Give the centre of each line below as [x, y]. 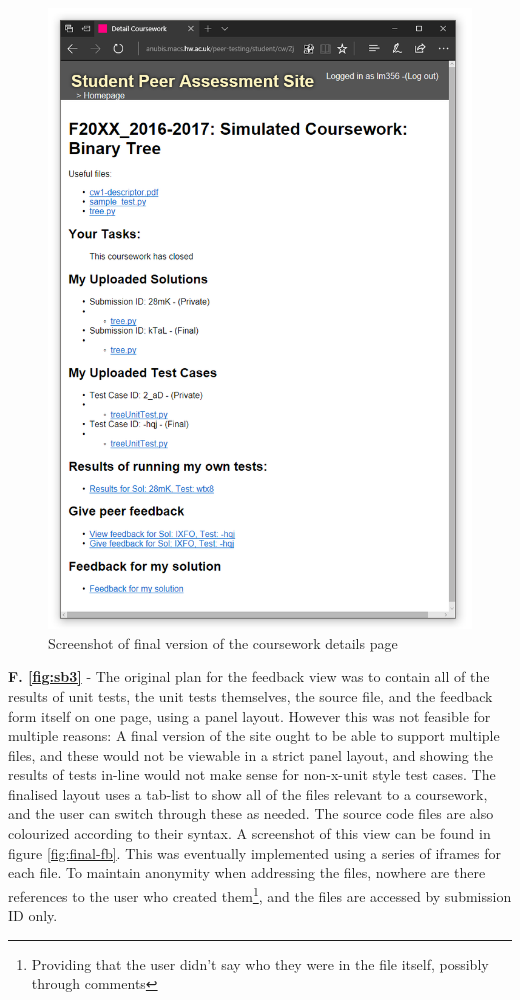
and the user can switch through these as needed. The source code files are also [251, 813]
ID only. [33, 915]
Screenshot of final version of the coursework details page [223, 642]
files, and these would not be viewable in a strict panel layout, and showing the [250, 754]
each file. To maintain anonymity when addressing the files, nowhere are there [247, 872]
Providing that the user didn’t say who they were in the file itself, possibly [260, 963]
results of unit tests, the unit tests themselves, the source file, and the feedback [250, 695]
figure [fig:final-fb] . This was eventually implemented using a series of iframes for [254, 852]
